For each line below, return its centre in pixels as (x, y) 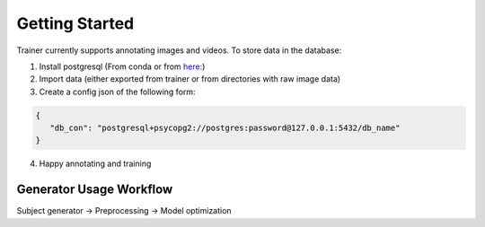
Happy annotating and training (95, 164)
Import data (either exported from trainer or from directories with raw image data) (190, 79)
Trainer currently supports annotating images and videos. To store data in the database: (179, 50)
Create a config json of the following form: (118, 92)
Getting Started (75, 23)
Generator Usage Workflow (95, 190)
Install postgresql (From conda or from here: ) (122, 66)
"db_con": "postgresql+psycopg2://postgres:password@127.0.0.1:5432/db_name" (225, 128)
